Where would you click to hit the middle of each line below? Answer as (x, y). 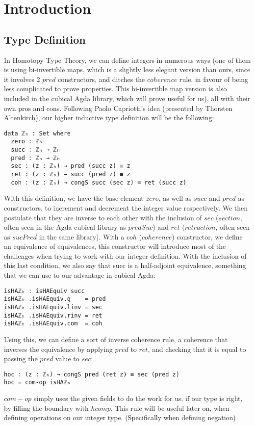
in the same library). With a (82, 236)
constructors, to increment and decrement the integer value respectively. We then (126, 207)
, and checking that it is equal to (197, 349)
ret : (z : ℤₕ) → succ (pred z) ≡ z (71, 174)
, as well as (175, 198)
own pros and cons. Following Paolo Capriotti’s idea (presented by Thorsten (118, 108)
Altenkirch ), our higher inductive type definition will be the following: (109, 118)
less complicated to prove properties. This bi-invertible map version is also (115, 89)
